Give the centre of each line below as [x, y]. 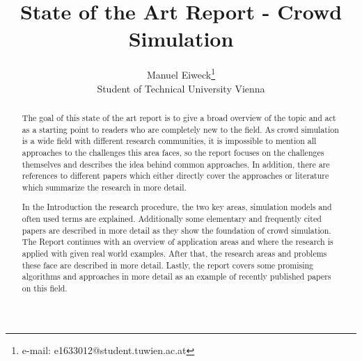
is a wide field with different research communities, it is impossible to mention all [169, 141]
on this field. [45, 288]
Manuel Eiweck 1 [181, 73]
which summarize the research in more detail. [104, 187]
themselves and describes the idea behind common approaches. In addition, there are [176, 164]
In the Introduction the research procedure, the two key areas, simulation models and [177, 207]
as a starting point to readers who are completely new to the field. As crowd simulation [180, 129]
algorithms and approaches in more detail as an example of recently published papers [176, 276]
